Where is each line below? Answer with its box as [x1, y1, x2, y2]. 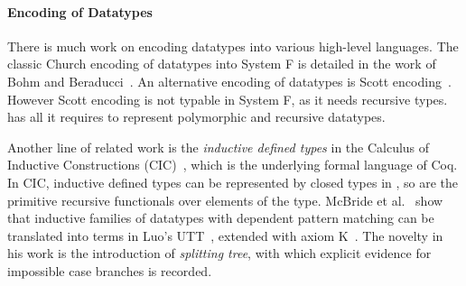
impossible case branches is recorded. [7, 261, 212, 280]
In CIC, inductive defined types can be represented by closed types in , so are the [7, 172, 459, 191]
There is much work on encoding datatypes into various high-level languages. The [7, 36, 459, 55]
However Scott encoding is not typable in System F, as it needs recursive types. [7, 89, 448, 108]
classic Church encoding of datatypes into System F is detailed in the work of [7, 54, 436, 73]
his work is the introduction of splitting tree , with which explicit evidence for [7, 244, 432, 263]
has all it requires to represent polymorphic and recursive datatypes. [7, 107, 386, 126]
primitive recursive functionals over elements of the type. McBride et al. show [7, 190, 443, 209]
